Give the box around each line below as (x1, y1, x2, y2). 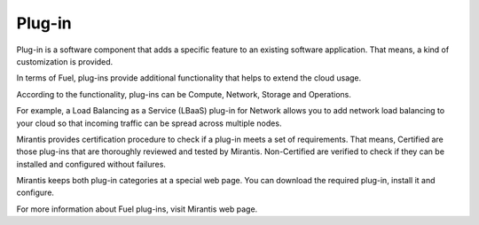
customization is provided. (16, 56, 114, 66)
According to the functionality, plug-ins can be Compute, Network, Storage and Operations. (16, 89, 352, 99)
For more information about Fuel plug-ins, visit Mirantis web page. (16, 204, 258, 214)
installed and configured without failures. (16, 159, 166, 169)
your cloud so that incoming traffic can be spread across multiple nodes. (16, 118, 282, 128)
